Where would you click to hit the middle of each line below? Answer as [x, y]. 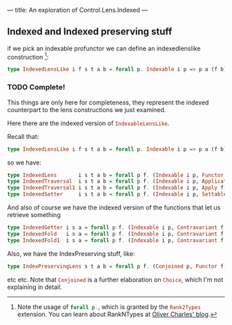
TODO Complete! [36, 87]
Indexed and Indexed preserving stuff [90, 31]
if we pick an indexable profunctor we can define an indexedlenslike [104, 48]
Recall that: [23, 136]
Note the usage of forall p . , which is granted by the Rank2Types [109, 306]
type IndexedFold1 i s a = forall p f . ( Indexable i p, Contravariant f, [117, 240]
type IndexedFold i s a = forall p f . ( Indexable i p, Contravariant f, [117, 234]
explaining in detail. [35, 287]
